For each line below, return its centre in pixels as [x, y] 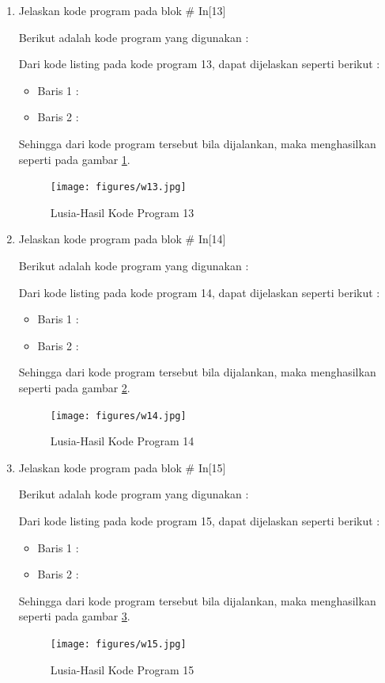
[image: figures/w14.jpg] [118, 416]
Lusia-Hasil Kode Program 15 [122, 669]
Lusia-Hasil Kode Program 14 [122, 441]
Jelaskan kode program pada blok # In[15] [122, 467]
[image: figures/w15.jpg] [118, 644]
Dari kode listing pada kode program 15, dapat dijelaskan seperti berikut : [199, 521]
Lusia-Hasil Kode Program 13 [122, 212]
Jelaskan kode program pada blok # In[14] [122, 239]
